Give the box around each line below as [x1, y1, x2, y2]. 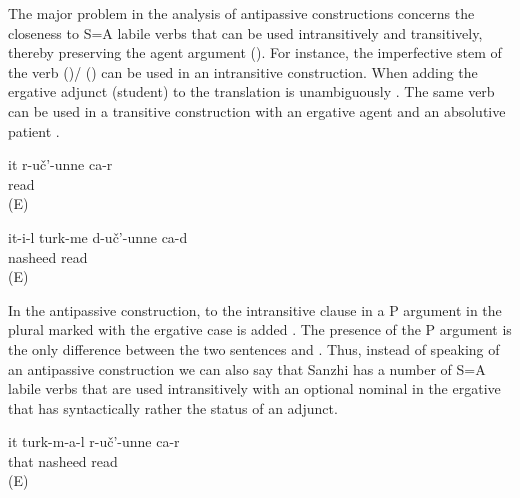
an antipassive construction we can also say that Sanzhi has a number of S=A [8, 358, 486, 379]
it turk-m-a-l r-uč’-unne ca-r [8, 431, 180, 452]
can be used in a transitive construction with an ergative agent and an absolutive [8, 100, 506, 121]
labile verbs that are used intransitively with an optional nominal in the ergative [8, 378, 501, 399]
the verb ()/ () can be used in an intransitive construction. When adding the [8, 61, 478, 82]
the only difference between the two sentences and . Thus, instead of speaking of [8, 338, 500, 359]
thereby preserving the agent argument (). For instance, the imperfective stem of [8, 42, 502, 63]
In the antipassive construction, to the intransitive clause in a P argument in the [8, 299, 502, 320]
